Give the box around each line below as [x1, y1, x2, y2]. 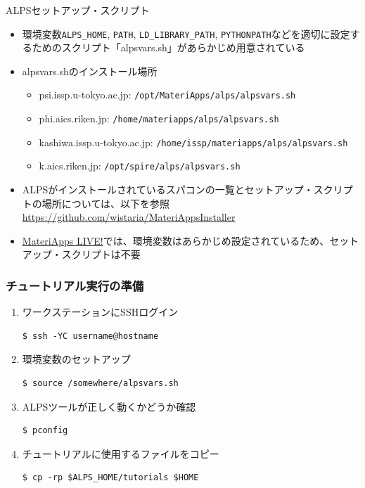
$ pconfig [22, 425, 68, 436]
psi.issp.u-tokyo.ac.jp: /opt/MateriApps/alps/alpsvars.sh [39, 87, 296, 102]
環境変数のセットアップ [22, 352, 131, 366]
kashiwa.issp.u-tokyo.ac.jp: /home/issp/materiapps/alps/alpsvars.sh [39, 134, 348, 149]
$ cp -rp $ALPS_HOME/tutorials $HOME [22, 473, 199, 483]
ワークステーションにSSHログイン [22, 304, 179, 319]
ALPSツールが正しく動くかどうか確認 [22, 399, 196, 413]
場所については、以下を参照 [41, 195, 170, 210]
